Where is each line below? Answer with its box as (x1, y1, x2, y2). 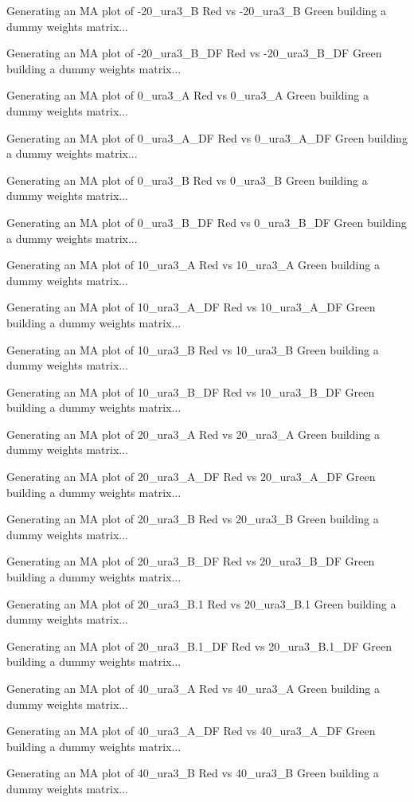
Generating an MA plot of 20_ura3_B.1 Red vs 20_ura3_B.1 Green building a (6, 595, 396, 612)
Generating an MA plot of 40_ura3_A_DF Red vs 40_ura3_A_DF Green (6, 722, 376, 739)
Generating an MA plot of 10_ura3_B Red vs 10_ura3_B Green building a (6, 341, 379, 358)
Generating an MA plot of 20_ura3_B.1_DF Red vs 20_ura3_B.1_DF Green (6, 637, 393, 654)
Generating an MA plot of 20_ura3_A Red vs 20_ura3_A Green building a (6, 425, 380, 442)
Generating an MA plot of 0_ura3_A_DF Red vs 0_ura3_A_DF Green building (6, 129, 408, 146)
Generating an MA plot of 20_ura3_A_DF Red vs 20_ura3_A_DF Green (6, 468, 376, 485)
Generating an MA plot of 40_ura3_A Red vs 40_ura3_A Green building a (6, 680, 380, 696)
